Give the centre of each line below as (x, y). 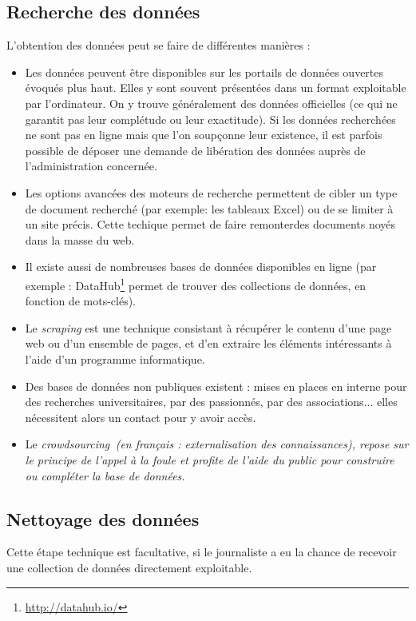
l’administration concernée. (91, 166)
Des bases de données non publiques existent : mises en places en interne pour (216, 386)
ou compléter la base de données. (105, 475)
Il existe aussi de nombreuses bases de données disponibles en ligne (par (201, 267)
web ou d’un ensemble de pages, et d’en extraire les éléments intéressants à (208, 343)
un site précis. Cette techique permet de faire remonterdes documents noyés (210, 224)
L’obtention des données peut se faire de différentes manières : (158, 45)
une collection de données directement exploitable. (129, 567)
